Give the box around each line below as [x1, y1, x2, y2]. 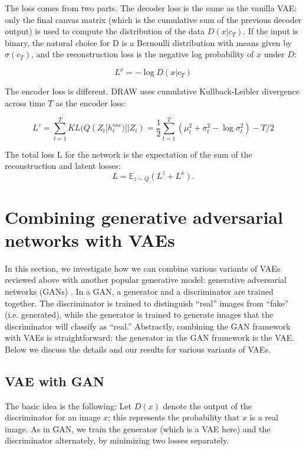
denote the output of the [163, 399, 252, 412]
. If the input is [243, 25, 298, 37]
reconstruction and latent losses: [5, 159, 121, 172]
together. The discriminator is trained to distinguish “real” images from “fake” [5, 296, 289, 309]
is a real [249, 411, 278, 423]
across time [5, 97, 45, 109]
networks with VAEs [5, 227, 175, 252]
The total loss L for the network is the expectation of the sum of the [5, 148, 252, 160]
